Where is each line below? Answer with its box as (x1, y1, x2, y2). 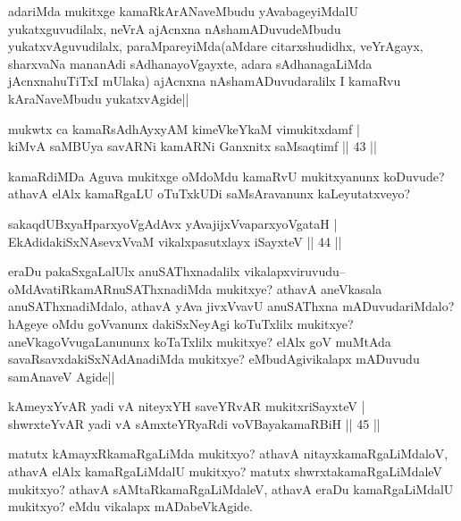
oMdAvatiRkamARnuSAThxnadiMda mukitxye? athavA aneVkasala (8, 279, 382, 298)
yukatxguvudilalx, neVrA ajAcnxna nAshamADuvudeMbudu (8, 19, 341, 38)
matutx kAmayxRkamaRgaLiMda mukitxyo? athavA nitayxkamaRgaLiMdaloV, (8, 444, 448, 463)
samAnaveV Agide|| (8, 366, 115, 385)
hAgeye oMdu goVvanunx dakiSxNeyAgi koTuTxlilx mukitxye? (8, 314, 354, 332)
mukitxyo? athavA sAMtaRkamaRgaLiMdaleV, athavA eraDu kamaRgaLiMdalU (8, 479, 454, 498)
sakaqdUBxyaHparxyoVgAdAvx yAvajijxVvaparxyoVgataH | (8, 214, 338, 232)
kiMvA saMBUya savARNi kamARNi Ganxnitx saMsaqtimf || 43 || (8, 137, 377, 155)
